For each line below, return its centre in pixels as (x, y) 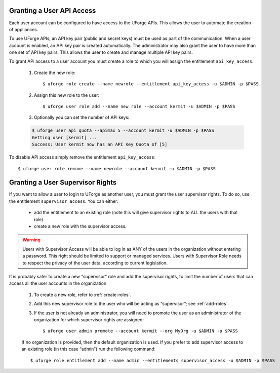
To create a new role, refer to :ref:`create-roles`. (82, 295)
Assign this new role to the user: (67, 95)
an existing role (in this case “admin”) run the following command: (88, 349)
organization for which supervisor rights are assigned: (89, 319)
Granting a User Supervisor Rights (63, 183)
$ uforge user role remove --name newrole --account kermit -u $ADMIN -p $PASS (117, 168)
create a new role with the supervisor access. (80, 226)
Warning (31, 240)
